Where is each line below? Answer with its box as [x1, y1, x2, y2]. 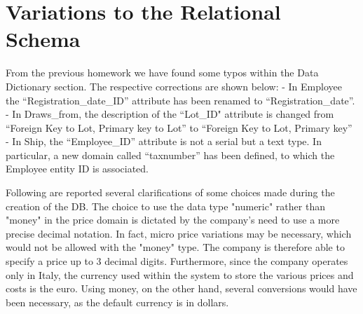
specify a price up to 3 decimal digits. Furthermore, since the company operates [6, 254, 348, 268]
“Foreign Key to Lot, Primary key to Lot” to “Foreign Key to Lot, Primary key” [6, 120, 352, 135]
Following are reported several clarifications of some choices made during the [6, 185, 335, 200]
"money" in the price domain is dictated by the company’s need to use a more [6, 212, 340, 227]
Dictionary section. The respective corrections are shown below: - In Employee [6, 78, 342, 93]
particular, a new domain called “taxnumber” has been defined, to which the [6, 147, 335, 162]
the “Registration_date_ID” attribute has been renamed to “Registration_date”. [6, 93, 355, 107]
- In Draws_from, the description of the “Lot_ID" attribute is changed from [6, 107, 334, 121]
